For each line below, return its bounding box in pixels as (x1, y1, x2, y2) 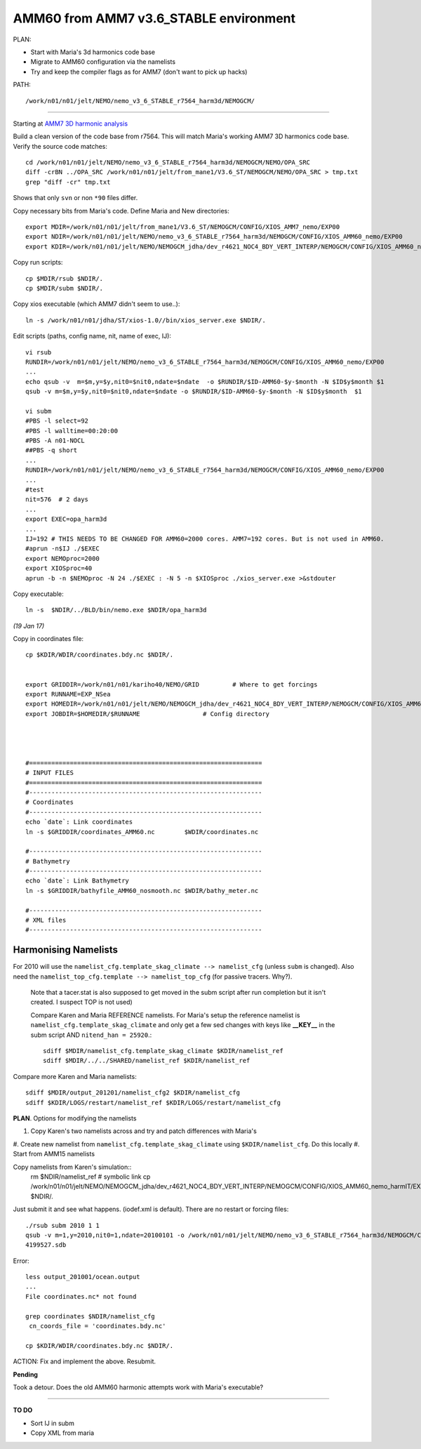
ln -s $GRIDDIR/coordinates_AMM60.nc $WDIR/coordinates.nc (25, 828, 259, 835)
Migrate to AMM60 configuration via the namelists (30, 58, 175, 66)
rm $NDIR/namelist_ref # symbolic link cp (30, 1172, 151, 1181)
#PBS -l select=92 (25, 417, 89, 425)
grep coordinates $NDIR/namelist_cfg (25, 1312, 156, 1320)
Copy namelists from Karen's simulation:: (13, 1163, 132, 1171)
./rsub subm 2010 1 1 (25, 1222, 100, 1229)
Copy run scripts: (13, 258, 63, 267)
